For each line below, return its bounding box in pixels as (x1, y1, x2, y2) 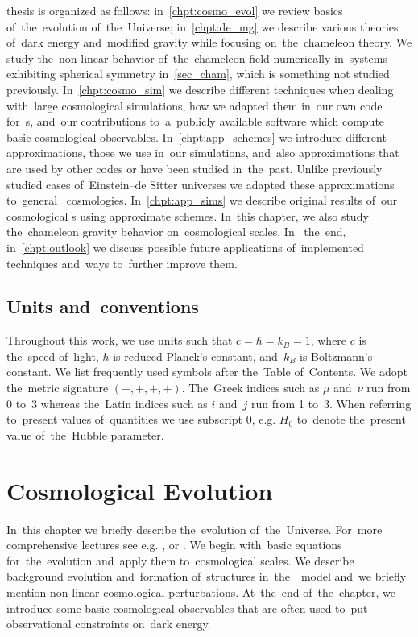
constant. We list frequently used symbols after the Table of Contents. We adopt (6, 363, 408, 380)
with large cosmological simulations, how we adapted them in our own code (6, 97, 383, 114)
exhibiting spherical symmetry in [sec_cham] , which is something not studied (6, 65, 390, 82)
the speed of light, (6, 347, 99, 364)
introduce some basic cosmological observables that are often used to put (6, 599, 368, 616)
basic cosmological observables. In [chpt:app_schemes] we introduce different (6, 128, 387, 145)
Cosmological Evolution (6, 474, 273, 507)
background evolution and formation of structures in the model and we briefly (6, 568, 407, 585)
